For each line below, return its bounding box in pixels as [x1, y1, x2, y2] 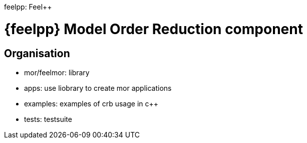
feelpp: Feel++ [4, 3, 52, 11]
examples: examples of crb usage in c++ [24, 99, 159, 108]
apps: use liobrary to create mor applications [24, 83, 172, 92]
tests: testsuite [24, 114, 72, 123]
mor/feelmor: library [24, 68, 90, 77]
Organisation [4, 47, 70, 60]
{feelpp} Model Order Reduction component [4, 20, 303, 38]
